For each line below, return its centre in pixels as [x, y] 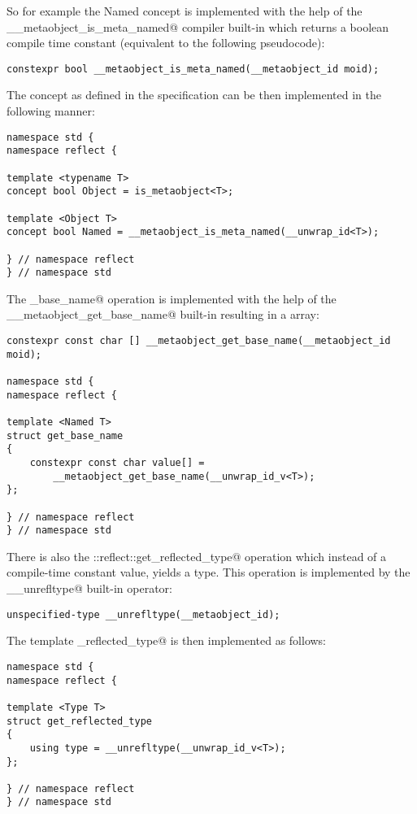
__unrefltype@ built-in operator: [89, 588]
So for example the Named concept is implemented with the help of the [185, 11]
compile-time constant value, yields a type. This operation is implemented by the [208, 572]
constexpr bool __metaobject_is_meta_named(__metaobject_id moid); [193, 69]
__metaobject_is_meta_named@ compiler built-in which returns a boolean [198, 26]
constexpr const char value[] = [117, 462]
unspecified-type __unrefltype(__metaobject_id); [143, 614]
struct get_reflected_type [79, 721]
